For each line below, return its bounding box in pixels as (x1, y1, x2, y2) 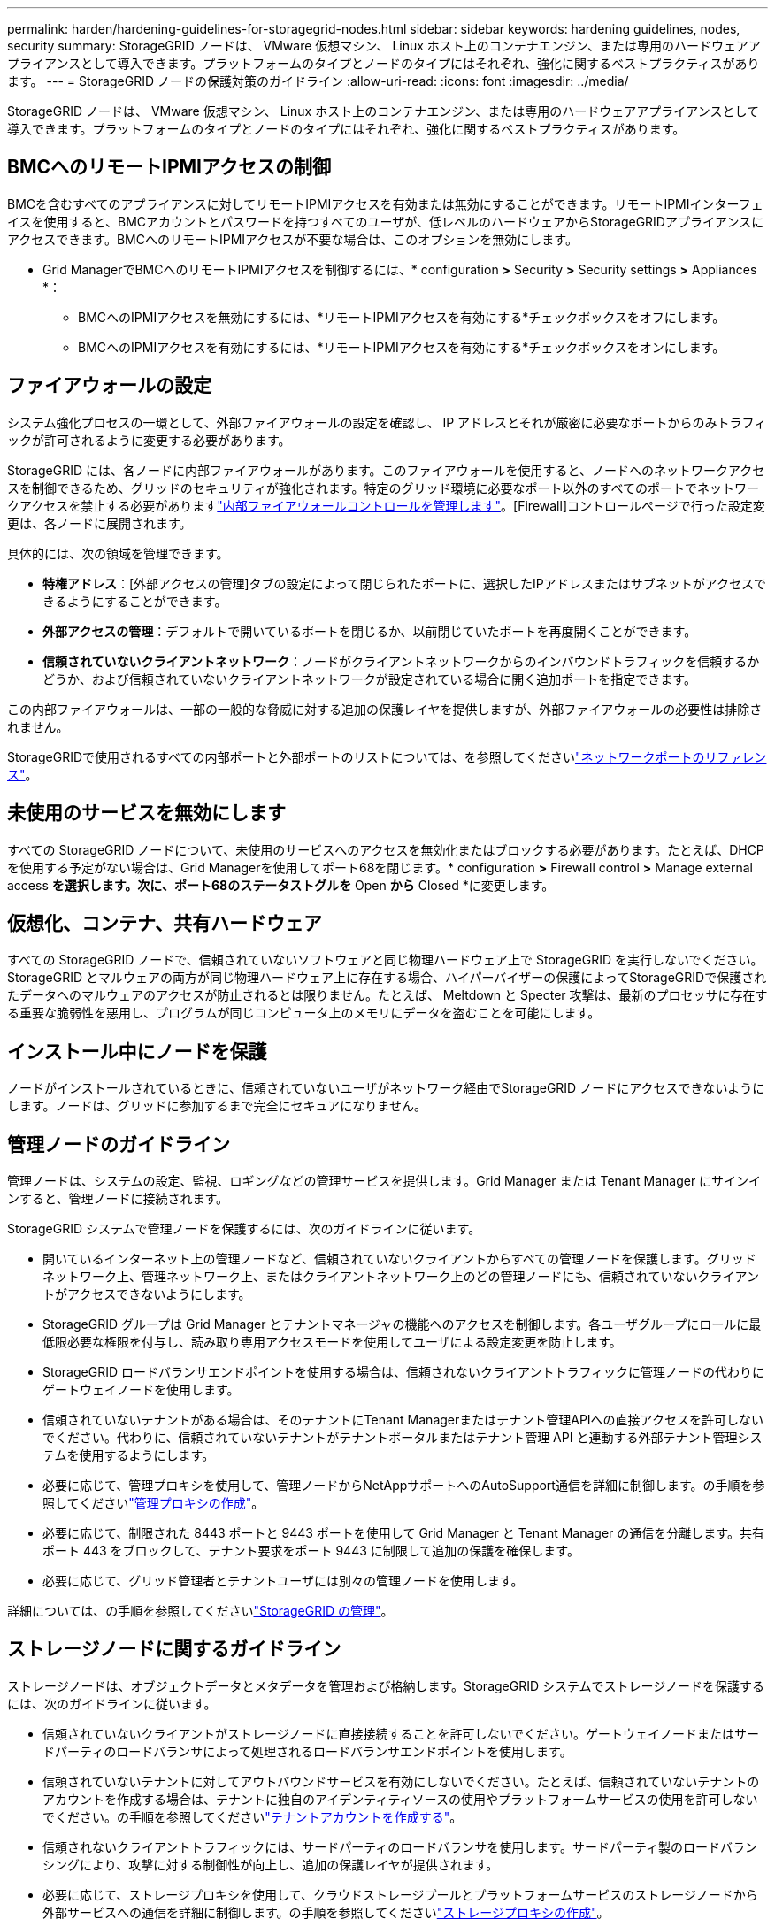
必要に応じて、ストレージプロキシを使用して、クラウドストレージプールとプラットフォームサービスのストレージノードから (42, 1886, 758, 1902)
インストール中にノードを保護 (7, 1040, 267, 1063)
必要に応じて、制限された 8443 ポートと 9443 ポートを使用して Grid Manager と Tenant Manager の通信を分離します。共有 (42, 1525, 764, 1541)
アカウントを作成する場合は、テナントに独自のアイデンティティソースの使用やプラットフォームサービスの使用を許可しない (42, 1791, 758, 1807)
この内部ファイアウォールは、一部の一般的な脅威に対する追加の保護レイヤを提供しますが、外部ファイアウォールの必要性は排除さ (7, 701, 763, 717)
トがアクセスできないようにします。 (42, 1286, 251, 1302)
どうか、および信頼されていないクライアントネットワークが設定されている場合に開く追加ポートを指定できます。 (42, 671, 696, 687)
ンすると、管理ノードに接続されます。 (7, 1191, 229, 1207)
